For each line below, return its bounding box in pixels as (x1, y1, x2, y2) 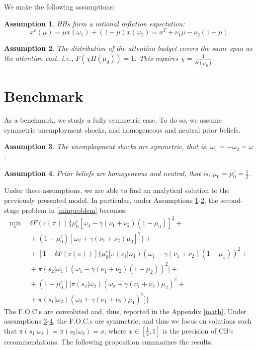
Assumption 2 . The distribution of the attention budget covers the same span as (4, 43, 253, 53)
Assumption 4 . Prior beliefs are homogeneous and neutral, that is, (4, 168, 210, 178)
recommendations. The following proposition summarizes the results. (4, 336, 213, 347)
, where (104, 325, 127, 336)
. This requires (134, 52, 178, 63)
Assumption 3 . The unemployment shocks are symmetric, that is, (4, 141, 208, 152)
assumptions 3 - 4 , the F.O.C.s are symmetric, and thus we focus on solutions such (4, 316, 252, 326)
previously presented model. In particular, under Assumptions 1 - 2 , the (4, 195, 218, 205)
